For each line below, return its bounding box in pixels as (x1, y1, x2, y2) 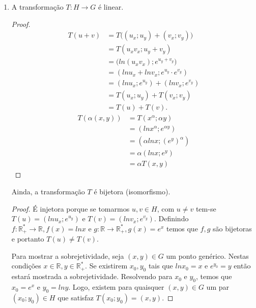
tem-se (195, 203, 216, 214)
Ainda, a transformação (11, 186, 85, 197)
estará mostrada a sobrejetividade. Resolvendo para (11, 271, 173, 282)
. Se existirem (85, 260, 128, 271)
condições (11, 260, 41, 271)
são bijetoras (212, 223, 252, 233)
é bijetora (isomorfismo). (94, 186, 170, 197)
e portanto (11, 233, 44, 244)
